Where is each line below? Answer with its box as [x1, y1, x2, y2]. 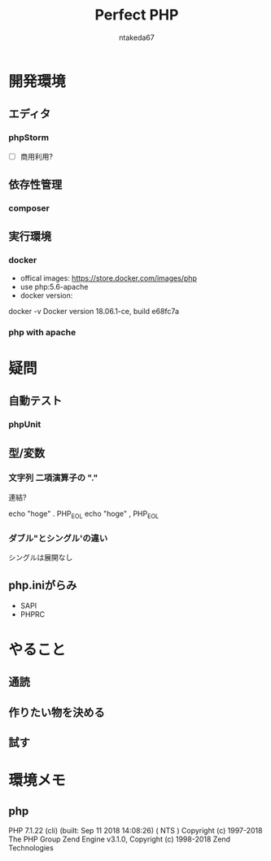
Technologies [8, 843, 55, 853]
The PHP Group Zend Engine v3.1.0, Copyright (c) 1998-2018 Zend [8, 834, 230, 844]
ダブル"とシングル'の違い [8, 532, 108, 544]
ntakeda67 [119, 33, 155, 42]
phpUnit [8, 419, 42, 430]
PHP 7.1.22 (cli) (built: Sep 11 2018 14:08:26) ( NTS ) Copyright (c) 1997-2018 [8, 826, 263, 836]
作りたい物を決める [8, 706, 105, 719]
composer [8, 203, 50, 213]
